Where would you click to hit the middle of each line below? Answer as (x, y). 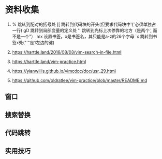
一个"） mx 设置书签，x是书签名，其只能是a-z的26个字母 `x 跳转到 (87, 36)
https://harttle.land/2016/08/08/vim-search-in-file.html (67, 52)
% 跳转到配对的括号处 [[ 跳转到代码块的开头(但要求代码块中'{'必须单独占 (84, 24)
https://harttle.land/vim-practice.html (49, 62)
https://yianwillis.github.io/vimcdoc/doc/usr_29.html (64, 71)
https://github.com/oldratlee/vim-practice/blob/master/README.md (80, 80)
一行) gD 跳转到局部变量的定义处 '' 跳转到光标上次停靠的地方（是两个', (82, 30)
